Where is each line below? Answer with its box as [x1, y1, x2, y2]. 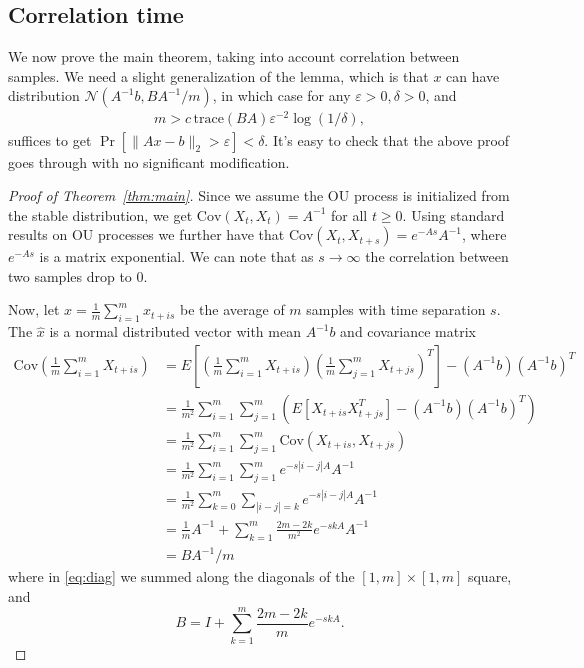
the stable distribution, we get [8, 204, 193, 225]
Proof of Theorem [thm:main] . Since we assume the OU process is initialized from [8, 185, 510, 206]
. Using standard [402, 204, 505, 225]
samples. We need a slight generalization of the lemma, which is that [8, 65, 429, 86]
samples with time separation [306, 299, 486, 320]
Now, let [8, 299, 60, 320]
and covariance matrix [340, 321, 476, 342]
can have [446, 65, 500, 86]
